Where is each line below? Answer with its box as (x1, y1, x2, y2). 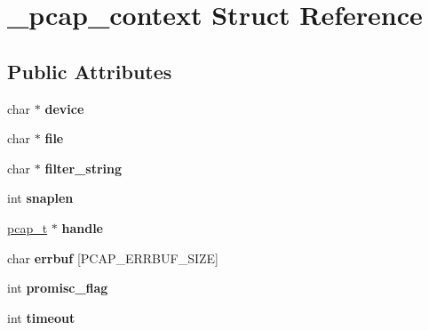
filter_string (44, 158, 122, 177)
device (44, 99, 84, 117)
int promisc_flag (7, 278, 108, 297)
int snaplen (7, 189, 74, 207)
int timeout (7, 308, 75, 326)
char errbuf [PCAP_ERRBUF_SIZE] (7, 248, 218, 267)
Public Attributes (7, 57, 172, 85)
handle (61, 218, 103, 237)
